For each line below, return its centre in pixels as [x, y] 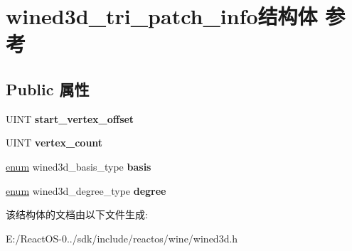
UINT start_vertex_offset [70, 118]
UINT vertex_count [54, 143]
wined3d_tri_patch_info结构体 [162, 16]
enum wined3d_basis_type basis [79, 166]
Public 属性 [48, 89]
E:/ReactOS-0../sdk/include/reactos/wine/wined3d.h [122, 238]
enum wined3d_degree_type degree [86, 190]
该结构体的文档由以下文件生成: [77, 214]
